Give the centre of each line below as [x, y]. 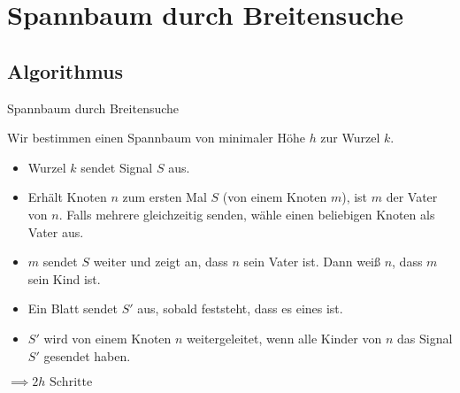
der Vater [412, 197]
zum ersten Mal [165, 197]
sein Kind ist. [64, 278]
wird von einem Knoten [107, 338]
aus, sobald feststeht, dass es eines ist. [240, 308]
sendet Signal [117, 167]
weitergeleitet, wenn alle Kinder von [284, 338]
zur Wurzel [350, 138]
